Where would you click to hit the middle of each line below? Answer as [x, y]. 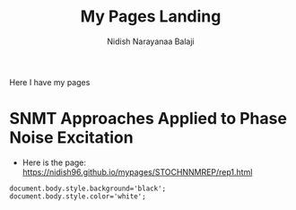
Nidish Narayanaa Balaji [151, 41]
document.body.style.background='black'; [88, 188]
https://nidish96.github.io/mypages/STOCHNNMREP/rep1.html [137, 171]
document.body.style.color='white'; [78, 196]
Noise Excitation [71, 138]
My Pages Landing [151, 17]
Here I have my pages [50, 82]
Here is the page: [54, 162]
